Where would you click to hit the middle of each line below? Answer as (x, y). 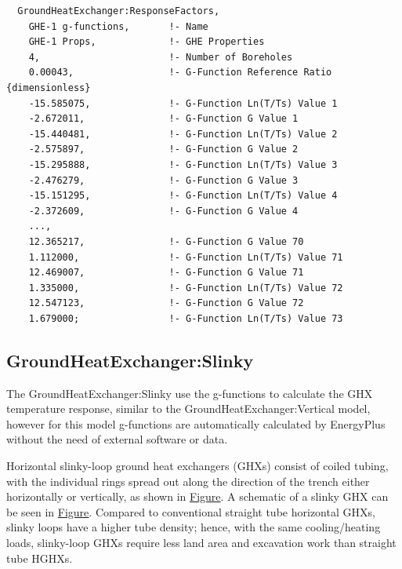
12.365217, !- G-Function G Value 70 (166, 241)
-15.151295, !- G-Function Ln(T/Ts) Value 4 (183, 196)
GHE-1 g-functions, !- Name (118, 26)
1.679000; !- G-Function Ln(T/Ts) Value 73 (186, 318)
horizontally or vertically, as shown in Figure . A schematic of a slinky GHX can (197, 496)
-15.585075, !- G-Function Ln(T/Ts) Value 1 (183, 103)
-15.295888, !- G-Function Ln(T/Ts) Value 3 (183, 164)
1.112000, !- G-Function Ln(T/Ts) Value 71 (186, 257)
